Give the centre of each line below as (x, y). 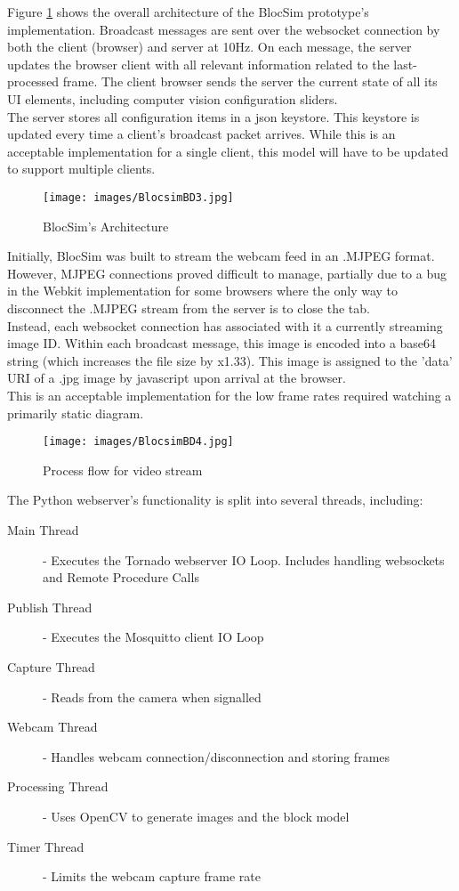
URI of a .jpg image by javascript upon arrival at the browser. (177, 378)
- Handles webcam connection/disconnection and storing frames (217, 756)
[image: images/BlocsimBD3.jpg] (138, 197)
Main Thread (43, 529)
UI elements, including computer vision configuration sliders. (173, 98)
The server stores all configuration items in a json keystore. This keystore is (213, 116)
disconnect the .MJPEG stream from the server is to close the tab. (189, 308)
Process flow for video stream (123, 470)
